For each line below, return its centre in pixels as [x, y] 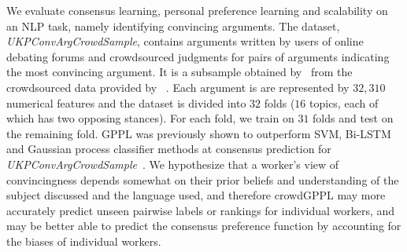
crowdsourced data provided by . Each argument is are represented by [178, 87]
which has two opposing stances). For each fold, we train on [150, 118]
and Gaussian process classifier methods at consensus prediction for [169, 149]
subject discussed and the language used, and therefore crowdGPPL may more [196, 195]
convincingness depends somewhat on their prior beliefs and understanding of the [203, 179]
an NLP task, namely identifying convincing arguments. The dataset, [173, 26]
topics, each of [344, 102]
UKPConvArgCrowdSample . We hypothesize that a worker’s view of [173, 164]
